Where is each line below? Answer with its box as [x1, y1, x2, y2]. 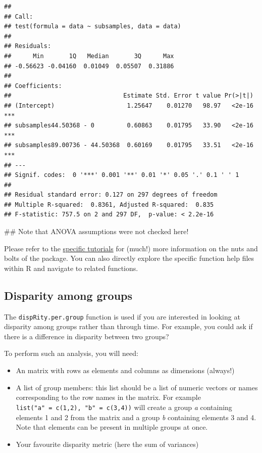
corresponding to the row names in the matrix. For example [16, 392, 201, 402]
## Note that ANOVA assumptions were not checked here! [4, 226, 189, 237]
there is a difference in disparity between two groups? [4, 331, 169, 341]
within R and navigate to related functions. [4, 262, 138, 273]
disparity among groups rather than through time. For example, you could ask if [4, 321, 253, 332]
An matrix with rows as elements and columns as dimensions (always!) [16, 365, 235, 376]
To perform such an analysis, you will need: [4, 348, 138, 358]
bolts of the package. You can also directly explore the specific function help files [4, 253, 254, 263]
